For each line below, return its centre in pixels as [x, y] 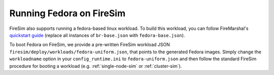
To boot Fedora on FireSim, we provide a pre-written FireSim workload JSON [90, 45]
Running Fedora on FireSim [67, 13]
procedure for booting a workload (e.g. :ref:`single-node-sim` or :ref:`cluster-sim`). [96, 66]
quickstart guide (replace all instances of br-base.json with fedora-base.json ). [97, 35]
